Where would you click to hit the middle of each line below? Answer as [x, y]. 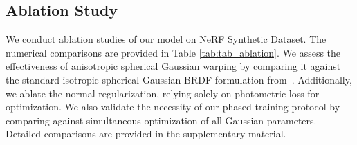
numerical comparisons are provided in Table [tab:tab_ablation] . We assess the [173, 52]
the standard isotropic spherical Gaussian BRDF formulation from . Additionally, [179, 79]
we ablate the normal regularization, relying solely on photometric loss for [163, 93]
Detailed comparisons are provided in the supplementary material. [146, 134]
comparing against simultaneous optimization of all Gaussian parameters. [161, 120]
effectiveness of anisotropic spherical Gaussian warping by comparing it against [173, 66]
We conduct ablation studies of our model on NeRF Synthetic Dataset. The [166, 39]
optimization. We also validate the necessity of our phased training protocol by [173, 107]
